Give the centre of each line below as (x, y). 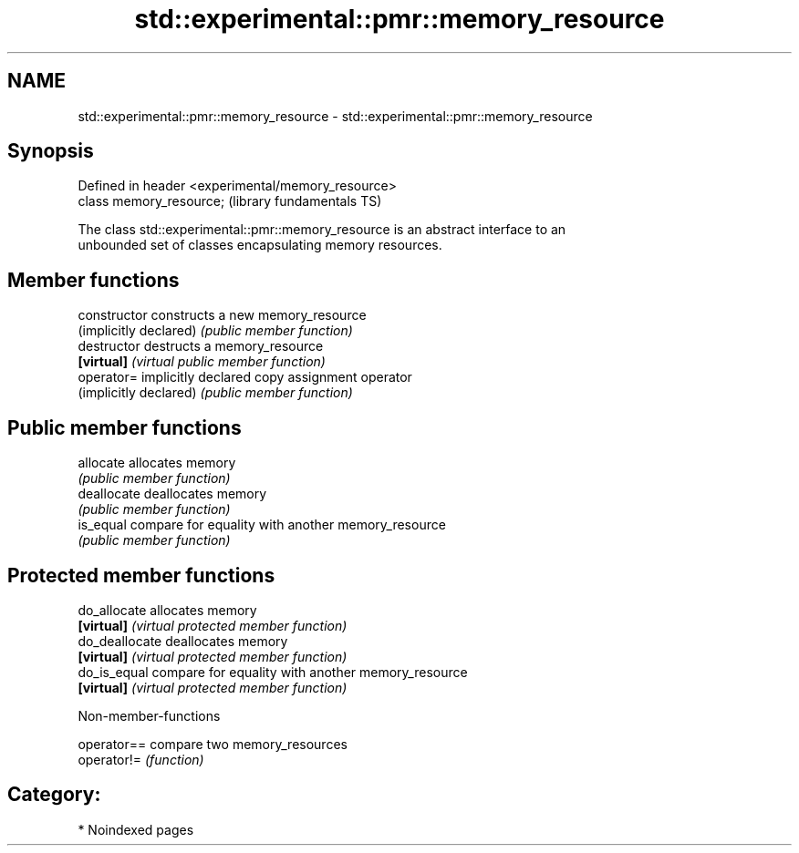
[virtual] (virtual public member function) (202, 362)
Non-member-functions (149, 715)
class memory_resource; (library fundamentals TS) (230, 201)
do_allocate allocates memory (167, 610)
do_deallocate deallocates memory (183, 641)
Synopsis (51, 151)
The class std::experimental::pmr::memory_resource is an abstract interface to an (322, 230)
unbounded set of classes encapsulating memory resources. (260, 245)
